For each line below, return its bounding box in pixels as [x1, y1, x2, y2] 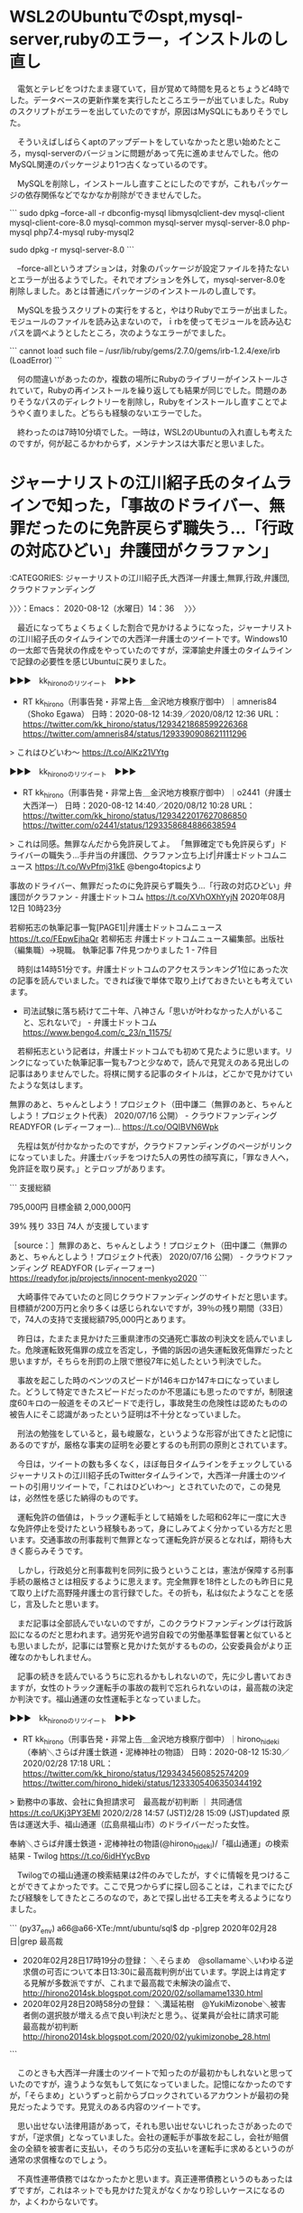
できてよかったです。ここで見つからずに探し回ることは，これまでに [24, 1881, 278, 1892]
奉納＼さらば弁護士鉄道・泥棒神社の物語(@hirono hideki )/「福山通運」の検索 [9, 1838, 289, 1851]
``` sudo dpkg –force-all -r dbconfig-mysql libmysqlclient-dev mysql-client [9, 207, 286, 218]
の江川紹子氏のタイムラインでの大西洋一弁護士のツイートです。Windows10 [9, 633, 289, 644]
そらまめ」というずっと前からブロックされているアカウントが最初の [28, 2090, 281, 2101]
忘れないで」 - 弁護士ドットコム [38, 1017, 158, 1028]
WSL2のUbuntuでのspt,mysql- [9, 6, 243, 27]
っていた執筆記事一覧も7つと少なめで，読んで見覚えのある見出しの [40, 1057, 289, 1068]
